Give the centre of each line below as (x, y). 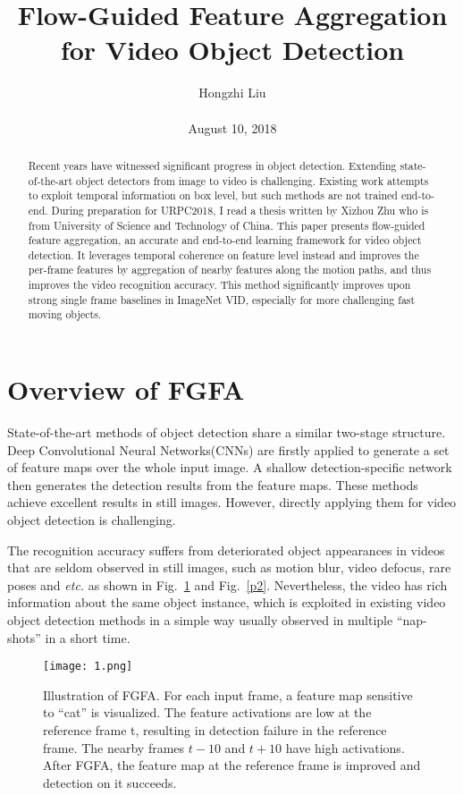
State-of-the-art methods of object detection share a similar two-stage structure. (227, 432)
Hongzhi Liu (232, 93)
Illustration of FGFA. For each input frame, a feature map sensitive (228, 694)
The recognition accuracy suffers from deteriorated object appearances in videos (226, 550)
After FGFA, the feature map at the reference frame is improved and (232, 765)
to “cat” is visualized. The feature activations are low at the (207, 712)
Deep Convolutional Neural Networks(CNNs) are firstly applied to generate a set (228, 449)
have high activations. (345, 747)
